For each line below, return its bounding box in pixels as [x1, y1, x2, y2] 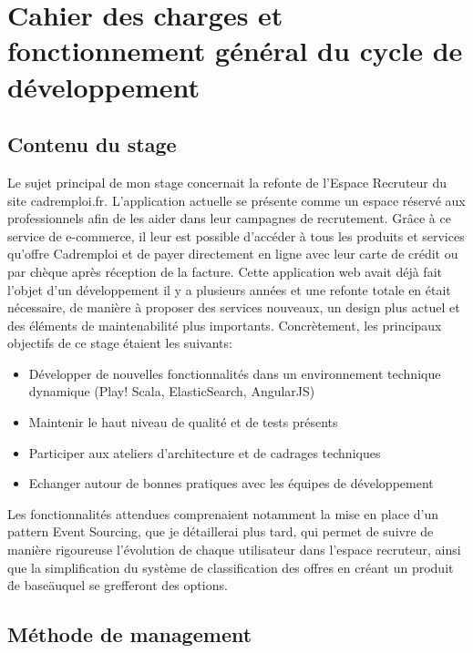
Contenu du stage [7, 130, 177, 158]
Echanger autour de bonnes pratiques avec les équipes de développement [28, 474, 434, 493]
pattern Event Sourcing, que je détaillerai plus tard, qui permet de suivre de [7, 522, 434, 541]
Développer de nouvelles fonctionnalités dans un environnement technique [28, 363, 441, 383]
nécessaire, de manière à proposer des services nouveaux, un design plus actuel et [7, 298, 460, 317]
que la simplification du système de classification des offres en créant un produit [7, 557, 454, 576]
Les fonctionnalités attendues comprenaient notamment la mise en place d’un [7, 504, 439, 523]
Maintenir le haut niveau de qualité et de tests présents [28, 413, 338, 432]
